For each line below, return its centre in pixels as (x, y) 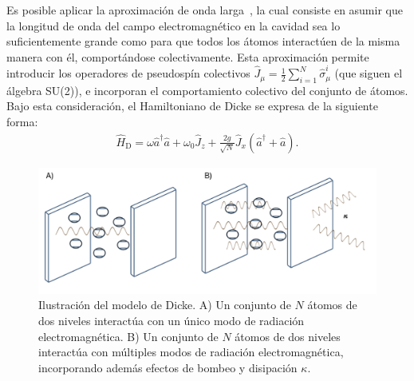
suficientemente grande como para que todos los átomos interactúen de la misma (203, 41)
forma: (22, 122)
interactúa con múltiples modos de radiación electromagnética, (191, 352)
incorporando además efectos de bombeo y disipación (168, 367)
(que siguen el (369, 73)
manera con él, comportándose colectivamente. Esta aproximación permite (188, 56)
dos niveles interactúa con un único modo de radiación (172, 321)
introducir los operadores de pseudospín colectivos (128, 73)
